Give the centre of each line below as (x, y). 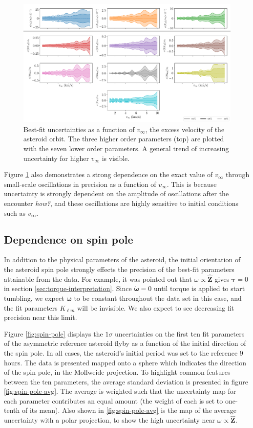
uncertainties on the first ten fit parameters (180, 333)
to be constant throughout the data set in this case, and (158, 298)
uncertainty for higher (56, 158)
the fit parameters (31, 307)
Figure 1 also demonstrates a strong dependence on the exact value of (108, 174)
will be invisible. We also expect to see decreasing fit (156, 307)
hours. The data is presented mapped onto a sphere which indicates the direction (125, 362)
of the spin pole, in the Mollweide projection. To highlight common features (117, 372)
